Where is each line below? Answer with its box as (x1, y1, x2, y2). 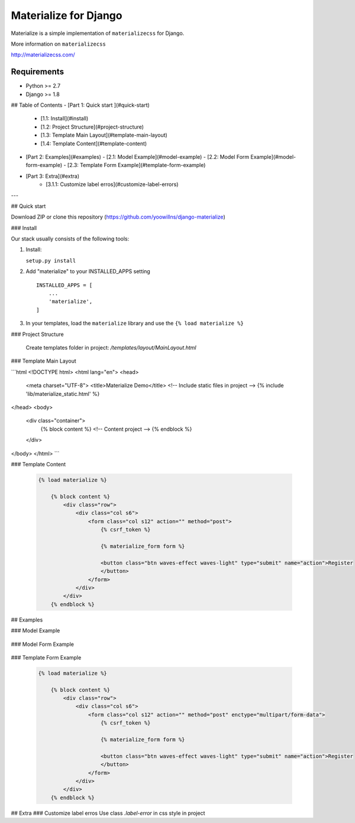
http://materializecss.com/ (11, 51, 75, 59)
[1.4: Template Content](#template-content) (40, 140, 147, 147)
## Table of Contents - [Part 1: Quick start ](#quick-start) (11, 101, 150, 109)
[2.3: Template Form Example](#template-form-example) (67, 162, 206, 169)
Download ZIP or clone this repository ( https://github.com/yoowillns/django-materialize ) (11, 213, 225, 220)
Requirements (11, 67, 64, 77)
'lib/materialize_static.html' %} (25, 390, 100, 397)
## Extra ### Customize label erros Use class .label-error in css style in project (11, 809, 205, 816)
